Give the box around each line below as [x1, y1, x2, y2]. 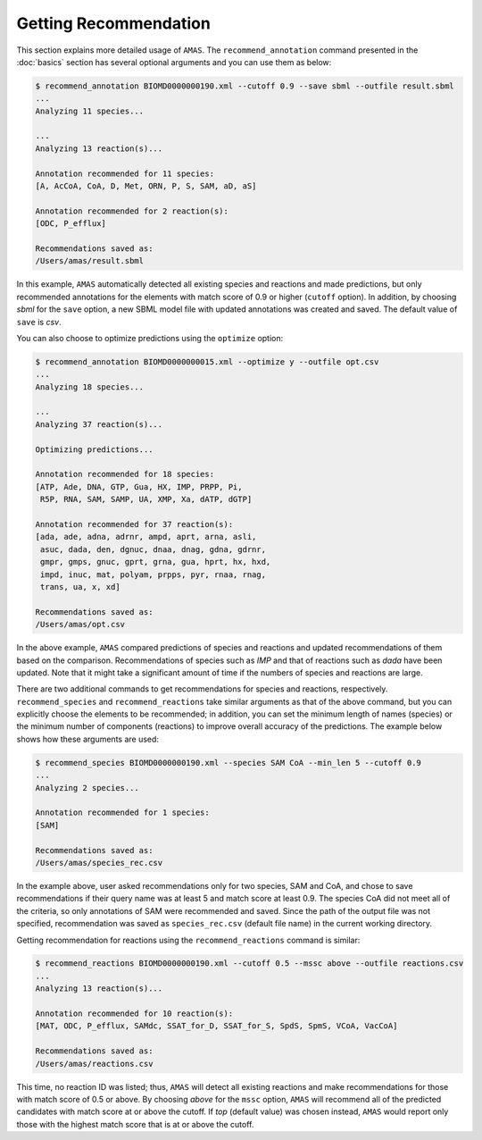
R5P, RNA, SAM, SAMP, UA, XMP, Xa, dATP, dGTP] [40, 494, 253, 505]
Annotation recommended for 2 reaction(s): [35, 205, 229, 216]
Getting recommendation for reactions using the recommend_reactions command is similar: [16, 935, 361, 945]
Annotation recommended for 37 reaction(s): [35, 519, 234, 529]
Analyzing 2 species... [35, 783, 140, 792]
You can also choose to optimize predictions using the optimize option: [16, 332, 284, 343]
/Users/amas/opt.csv [35, 619, 125, 630]
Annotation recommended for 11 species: [35, 168, 214, 179]
